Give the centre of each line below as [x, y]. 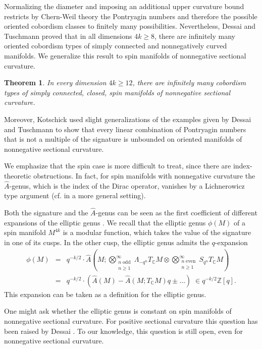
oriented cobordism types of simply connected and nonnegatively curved [116, 46]
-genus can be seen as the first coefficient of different [176, 213]
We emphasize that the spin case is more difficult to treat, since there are [118, 166]
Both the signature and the [46, 213]
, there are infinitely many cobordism [189, 82]
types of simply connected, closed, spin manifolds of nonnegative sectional [117, 92]
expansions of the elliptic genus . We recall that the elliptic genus [105, 222]
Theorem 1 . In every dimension [55, 82]
